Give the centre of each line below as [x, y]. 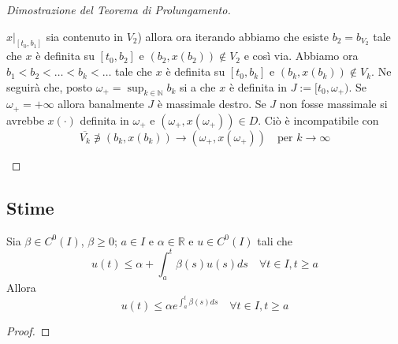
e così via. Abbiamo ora [301, 56]
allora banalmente [101, 104]
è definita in [258, 86]
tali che [275, 240]
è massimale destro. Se [212, 104]
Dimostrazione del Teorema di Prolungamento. [119, 9]
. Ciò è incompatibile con [318, 120]
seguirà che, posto [50, 86]
